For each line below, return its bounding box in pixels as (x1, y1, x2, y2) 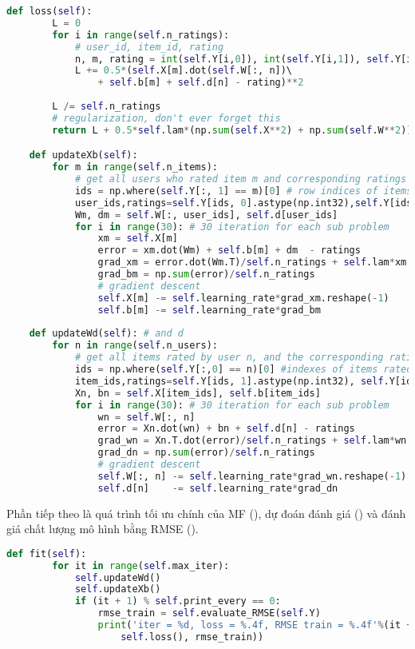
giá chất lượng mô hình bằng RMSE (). (6, 520, 199, 537)
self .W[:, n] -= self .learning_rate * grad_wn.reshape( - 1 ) (97, 470, 407, 482)
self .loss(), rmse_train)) (121, 631, 264, 643)
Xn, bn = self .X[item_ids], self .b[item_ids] (74, 387, 321, 399)
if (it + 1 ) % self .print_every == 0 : (74, 595, 281, 607)
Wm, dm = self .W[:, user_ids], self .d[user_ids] (74, 209, 338, 221)
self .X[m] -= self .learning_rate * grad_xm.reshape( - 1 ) (97, 292, 389, 304)
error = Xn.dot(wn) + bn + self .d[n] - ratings (97, 423, 355, 435)
